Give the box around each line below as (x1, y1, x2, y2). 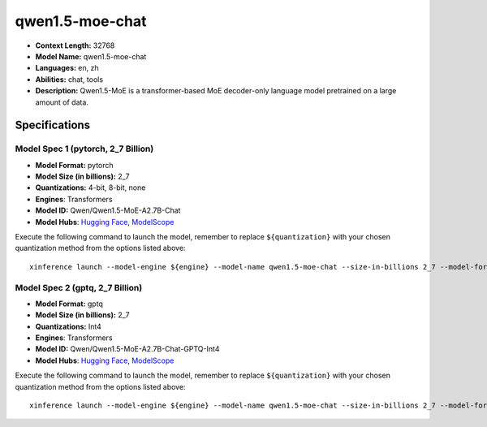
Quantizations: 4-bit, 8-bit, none (35, 183, 146, 192)
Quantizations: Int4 (35, 321, 101, 331)
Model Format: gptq (35, 299, 103, 308)
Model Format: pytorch (35, 160, 114, 170)
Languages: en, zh (35, 63, 99, 73)
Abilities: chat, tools (35, 74, 104, 84)
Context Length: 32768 (35, 41, 115, 50)
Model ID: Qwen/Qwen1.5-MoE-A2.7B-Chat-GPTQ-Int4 (35, 344, 220, 354)
